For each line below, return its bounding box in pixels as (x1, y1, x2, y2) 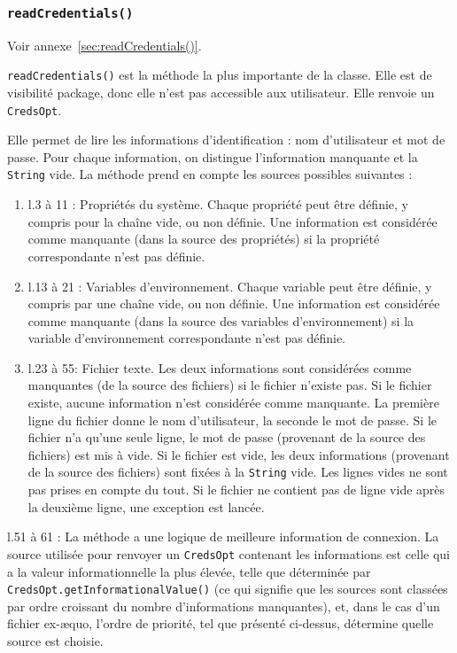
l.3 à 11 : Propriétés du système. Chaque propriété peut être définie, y (27, 195, 408, 214)
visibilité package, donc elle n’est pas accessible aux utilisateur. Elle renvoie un (7, 83, 435, 102)
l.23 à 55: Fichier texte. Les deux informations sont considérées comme (27, 358, 412, 377)
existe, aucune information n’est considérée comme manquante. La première (27, 393, 439, 412)
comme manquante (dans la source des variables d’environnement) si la (27, 311, 414, 330)
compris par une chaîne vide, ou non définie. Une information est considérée (27, 294, 440, 313)
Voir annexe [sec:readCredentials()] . (7, 35, 202, 54)
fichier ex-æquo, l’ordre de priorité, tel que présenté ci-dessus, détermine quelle (7, 614, 434, 633)
